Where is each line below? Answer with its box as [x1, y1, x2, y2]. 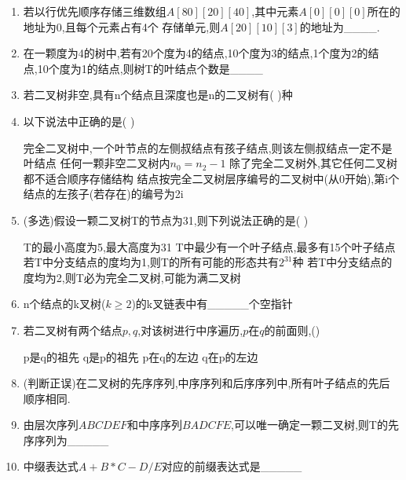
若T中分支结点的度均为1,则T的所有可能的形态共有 [23, 254, 279, 270]
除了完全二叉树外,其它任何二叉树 [229, 155, 397, 171]
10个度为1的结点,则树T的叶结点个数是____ [37, 60, 263, 76]
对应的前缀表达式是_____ [161, 458, 302, 475]
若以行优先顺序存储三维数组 [23, 3, 166, 19]
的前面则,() [264, 321, 320, 338]
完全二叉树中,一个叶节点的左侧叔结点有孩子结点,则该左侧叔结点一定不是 [23, 139, 393, 156]
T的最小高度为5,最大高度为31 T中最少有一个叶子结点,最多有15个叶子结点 [23, 238, 396, 255]
